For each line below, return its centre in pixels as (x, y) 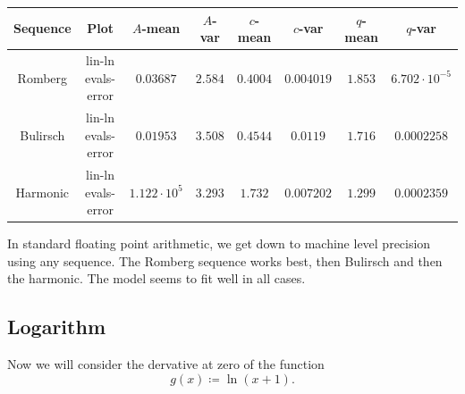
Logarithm (56, 327)
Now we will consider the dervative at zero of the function (166, 364)
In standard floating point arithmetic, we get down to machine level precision (219, 243)
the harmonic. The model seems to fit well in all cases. (156, 278)
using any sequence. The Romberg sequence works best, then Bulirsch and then (225, 260)
